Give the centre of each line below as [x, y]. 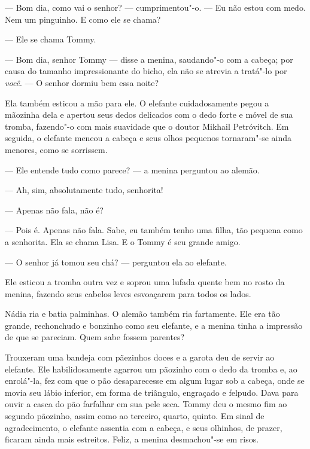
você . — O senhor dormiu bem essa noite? [82, 82]
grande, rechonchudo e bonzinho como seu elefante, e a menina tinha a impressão [154, 325]
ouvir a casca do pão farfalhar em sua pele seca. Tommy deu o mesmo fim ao [146, 404]
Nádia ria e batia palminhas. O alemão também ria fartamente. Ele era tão [142, 314]
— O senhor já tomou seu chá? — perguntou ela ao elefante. [116, 262]
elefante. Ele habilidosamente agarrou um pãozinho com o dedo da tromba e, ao [151, 369]
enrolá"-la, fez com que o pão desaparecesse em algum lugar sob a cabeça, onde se [155, 381]
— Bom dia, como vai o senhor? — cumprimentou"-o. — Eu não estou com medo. [155, 7]
